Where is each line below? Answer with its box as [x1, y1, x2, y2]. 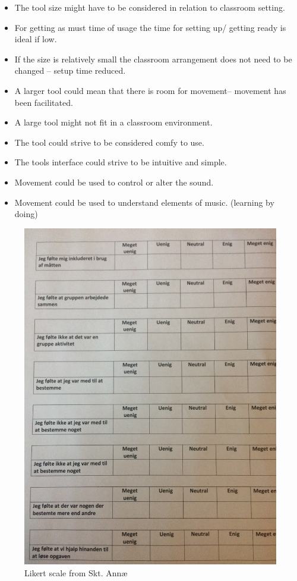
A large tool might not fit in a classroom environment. [14, 116, 213, 128]
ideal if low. [14, 33, 57, 45]
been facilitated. [14, 96, 73, 108]
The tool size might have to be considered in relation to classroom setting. [14, 1, 285, 13]
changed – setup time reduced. [14, 64, 126, 77]
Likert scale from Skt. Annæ [24, 566, 128, 579]
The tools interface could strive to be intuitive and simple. [14, 156, 227, 168]
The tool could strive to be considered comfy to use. [14, 136, 204, 148]
